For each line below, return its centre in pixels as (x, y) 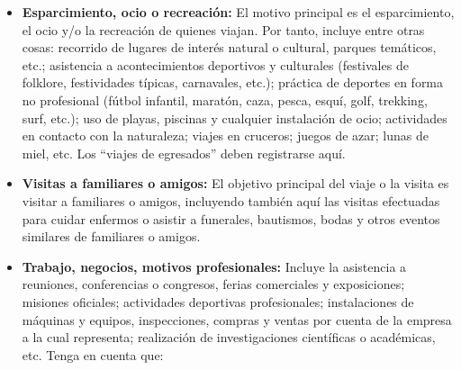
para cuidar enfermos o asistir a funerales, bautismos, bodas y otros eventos (231, 218)
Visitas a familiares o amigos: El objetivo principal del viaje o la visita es (235, 183)
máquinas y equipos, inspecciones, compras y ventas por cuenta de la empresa (237, 319)
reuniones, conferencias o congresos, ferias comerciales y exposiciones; (213, 284)
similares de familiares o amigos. (111, 236)
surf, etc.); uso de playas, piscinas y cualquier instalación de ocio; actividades (235, 117)
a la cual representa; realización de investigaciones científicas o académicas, (229, 337)
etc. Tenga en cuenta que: (93, 354)
